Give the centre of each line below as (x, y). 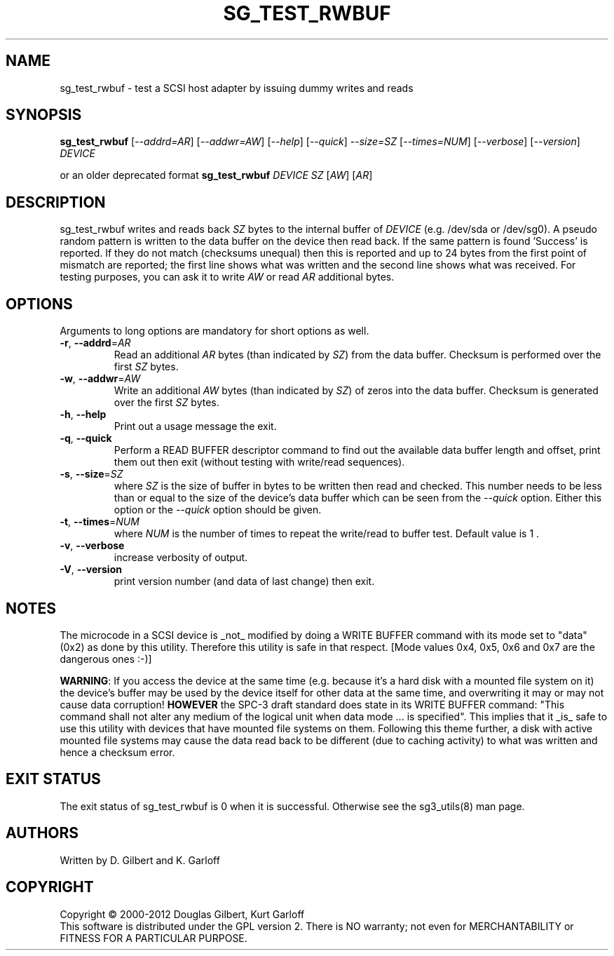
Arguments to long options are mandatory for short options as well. (214, 331)
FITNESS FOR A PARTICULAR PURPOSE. (153, 938)
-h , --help (83, 415)
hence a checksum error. (117, 752)
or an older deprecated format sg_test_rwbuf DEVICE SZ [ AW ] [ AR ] (216, 175)
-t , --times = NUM (100, 522)
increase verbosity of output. (181, 558)
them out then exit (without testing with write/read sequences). (259, 462)
